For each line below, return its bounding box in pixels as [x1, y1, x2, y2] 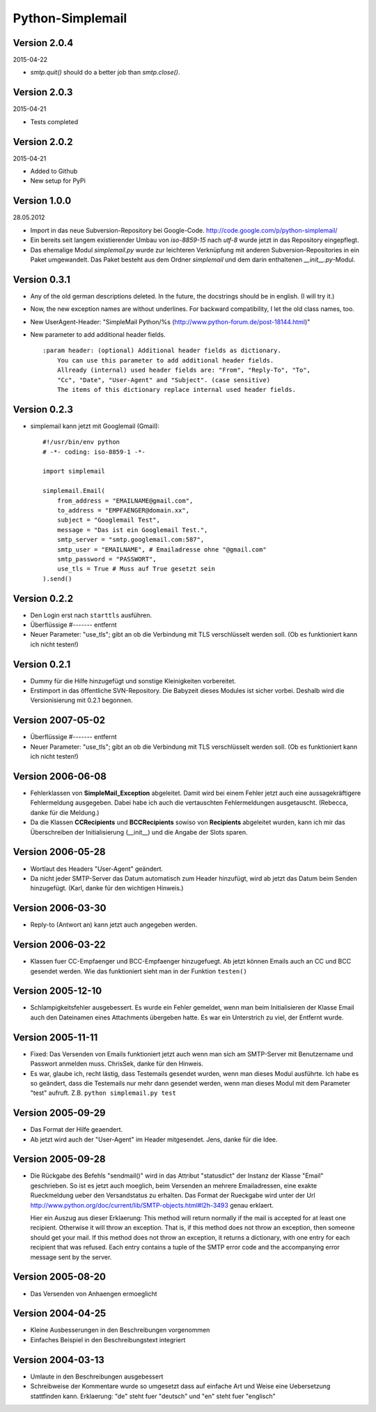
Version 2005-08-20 [13, 1271, 106, 1283]
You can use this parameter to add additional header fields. [56, 356, 274, 364]
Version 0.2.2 [13, 593, 73, 605]
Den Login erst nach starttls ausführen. [30, 611, 152, 619]
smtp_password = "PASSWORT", [56, 555, 157, 563]
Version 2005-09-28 [13, 1153, 106, 1165]
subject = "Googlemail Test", [56, 516, 160, 524]
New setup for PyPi [30, 176, 86, 185]
